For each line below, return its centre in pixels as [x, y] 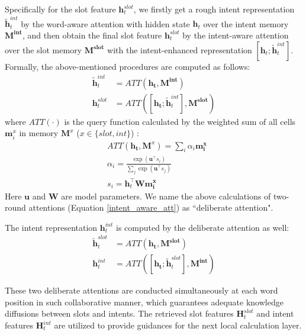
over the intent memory [246, 23]
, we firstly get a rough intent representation [214, 9]
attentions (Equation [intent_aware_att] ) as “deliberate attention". [151, 207]
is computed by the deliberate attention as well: [202, 227]
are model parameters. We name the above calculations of [166, 196]
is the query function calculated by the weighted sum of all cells [180, 121]
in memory [39, 133]
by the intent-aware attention [236, 35]
